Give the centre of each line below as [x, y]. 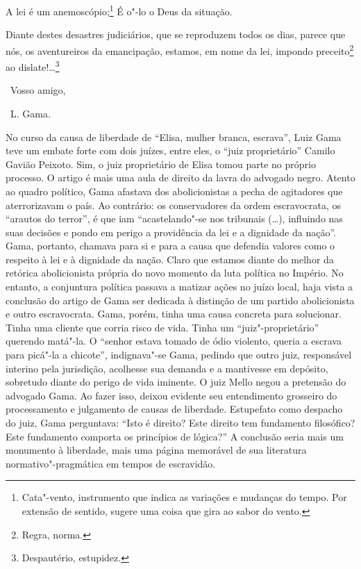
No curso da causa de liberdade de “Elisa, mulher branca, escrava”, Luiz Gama [174, 137]
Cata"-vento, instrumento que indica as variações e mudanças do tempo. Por [184, 497]
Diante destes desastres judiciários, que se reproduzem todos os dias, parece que [176, 34]
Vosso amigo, [38, 90]
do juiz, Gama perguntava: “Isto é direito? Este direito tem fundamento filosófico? [180, 422]
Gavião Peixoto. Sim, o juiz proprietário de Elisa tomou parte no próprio [161, 164]
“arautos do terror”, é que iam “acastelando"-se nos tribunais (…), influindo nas [174, 218]
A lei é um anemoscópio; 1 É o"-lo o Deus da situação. [119, 10]
